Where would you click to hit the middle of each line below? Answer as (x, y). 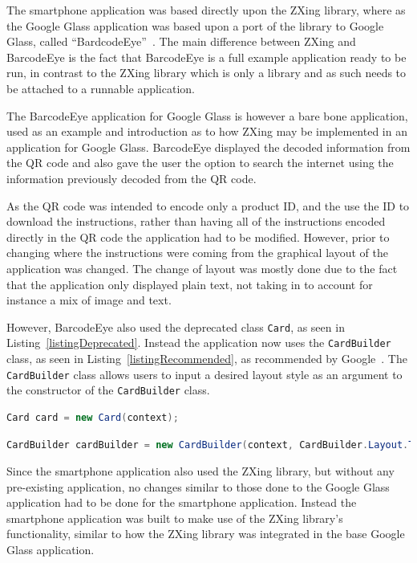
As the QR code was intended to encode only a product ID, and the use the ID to (208, 205)
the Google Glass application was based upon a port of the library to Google (195, 25)
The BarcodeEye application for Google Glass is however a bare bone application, (207, 115)
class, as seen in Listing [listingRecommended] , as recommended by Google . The (207, 358)
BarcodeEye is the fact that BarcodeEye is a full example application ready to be (206, 57)
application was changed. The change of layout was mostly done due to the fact (202, 268)
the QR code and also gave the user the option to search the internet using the (200, 163)
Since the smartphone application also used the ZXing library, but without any (200, 471)
